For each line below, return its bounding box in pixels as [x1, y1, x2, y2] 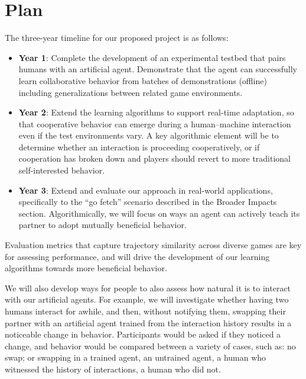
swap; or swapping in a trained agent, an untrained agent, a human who [5, 351, 266, 364]
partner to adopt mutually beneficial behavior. [18, 219, 187, 231]
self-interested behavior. [18, 164, 105, 176]
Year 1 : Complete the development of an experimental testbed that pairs [18, 51, 286, 63]
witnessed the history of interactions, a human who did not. [5, 362, 221, 375]
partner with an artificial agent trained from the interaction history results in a [5, 316, 292, 329]
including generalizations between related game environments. [18, 86, 243, 98]
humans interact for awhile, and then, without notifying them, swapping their [5, 305, 286, 317]
